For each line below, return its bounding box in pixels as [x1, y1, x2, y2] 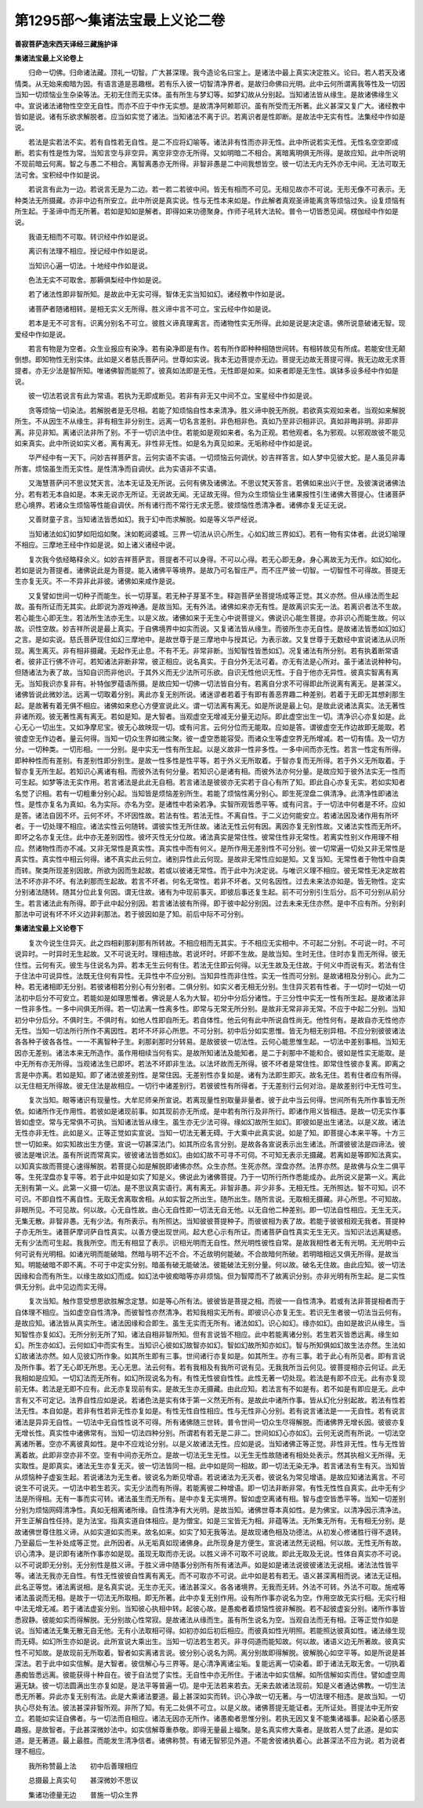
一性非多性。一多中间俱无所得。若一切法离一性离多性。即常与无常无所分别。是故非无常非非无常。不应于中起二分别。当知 [14, 1004, 406, 1014]
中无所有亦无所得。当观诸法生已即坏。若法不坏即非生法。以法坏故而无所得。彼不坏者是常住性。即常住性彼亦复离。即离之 [14, 1059, 406, 1069]
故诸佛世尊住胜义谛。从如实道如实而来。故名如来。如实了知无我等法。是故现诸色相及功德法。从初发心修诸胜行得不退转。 [14, 1527, 406, 1536]
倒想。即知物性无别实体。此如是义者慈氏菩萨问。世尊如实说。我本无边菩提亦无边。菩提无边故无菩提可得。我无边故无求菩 [14, 355, 406, 364]
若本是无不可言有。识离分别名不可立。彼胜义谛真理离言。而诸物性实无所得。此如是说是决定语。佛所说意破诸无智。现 [27, 319, 406, 328]
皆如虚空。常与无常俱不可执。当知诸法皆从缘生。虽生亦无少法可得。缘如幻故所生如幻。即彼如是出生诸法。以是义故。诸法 [14, 1117, 406, 1127]
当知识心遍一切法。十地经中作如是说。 [27, 261, 152, 270]
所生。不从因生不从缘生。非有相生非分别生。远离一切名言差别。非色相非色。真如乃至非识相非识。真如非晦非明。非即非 [14, 417, 399, 426]
